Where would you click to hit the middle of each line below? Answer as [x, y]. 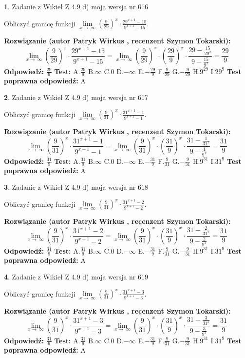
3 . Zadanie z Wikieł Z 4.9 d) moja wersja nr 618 [76, 187]
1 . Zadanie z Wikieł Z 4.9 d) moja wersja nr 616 [76, 6]
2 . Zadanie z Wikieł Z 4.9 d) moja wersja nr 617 [76, 97]
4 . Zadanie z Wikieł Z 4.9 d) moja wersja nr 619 [76, 276]
